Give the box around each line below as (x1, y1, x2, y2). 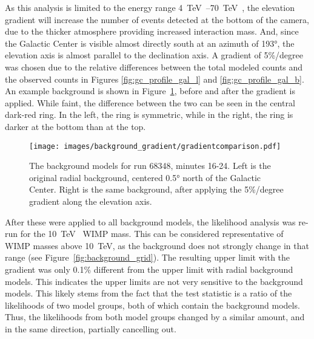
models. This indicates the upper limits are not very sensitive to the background (5, 275, 303, 287)
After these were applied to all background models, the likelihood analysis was (5, 215, 296, 228)
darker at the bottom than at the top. (5, 120, 146, 132)
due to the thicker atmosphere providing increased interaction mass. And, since (5, 25, 299, 38)
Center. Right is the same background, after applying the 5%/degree (29, 183, 284, 196)
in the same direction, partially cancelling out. (5, 322, 176, 335)
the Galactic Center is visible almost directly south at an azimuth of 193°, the (5, 36, 295, 49)
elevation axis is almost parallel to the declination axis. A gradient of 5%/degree (5, 49, 303, 61)
